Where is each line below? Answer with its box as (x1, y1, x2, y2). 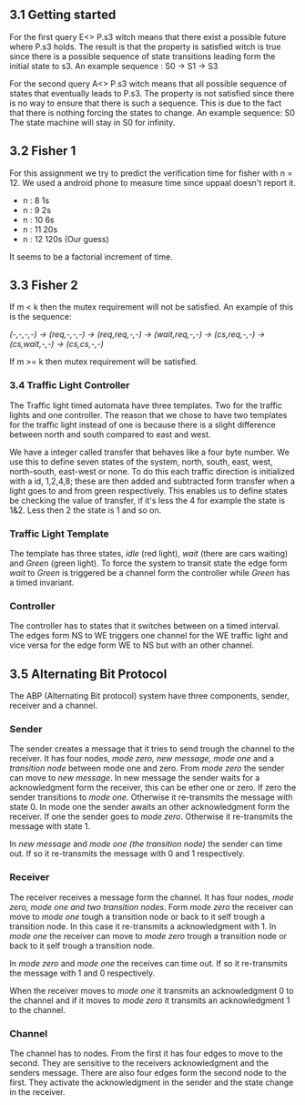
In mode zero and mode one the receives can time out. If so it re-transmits (9, 957, 289, 968)
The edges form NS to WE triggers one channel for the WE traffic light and (9, 630, 289, 641)
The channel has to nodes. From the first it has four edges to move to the (9, 1048, 284, 1059)
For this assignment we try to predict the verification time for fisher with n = (9, 168, 293, 179)
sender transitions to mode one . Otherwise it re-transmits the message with (9, 792, 293, 803)
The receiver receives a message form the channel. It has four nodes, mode (9, 892, 294, 903)
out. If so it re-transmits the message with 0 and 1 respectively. (9, 848, 246, 859)
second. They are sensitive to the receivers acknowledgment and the (9, 1058, 269, 1069)
